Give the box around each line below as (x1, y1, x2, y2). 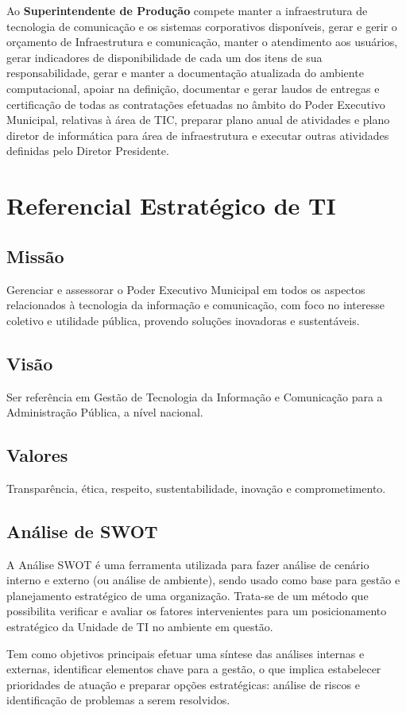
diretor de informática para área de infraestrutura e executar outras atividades (6, 126, 389, 143)
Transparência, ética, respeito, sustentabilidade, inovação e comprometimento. (6, 479, 386, 496)
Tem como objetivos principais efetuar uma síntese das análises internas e (6, 645, 365, 661)
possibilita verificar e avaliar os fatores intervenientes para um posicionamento (6, 603, 387, 619)
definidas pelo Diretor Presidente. (6, 142, 169, 159)
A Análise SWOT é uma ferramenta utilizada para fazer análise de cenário (6, 556, 369, 572)
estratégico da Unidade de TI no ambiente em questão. (6, 618, 273, 635)
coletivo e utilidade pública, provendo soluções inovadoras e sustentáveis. (6, 312, 360, 328)
